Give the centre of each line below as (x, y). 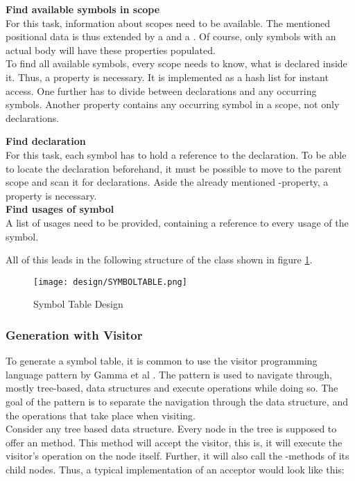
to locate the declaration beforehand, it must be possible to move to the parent (174, 168)
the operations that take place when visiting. (101, 415)
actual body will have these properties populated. (111, 50)
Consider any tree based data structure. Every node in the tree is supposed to (171, 429)
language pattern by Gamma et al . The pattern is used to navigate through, (169, 374)
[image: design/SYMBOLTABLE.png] (110, 282)
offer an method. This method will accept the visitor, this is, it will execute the (174, 442)
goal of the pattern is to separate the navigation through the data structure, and (177, 401)
